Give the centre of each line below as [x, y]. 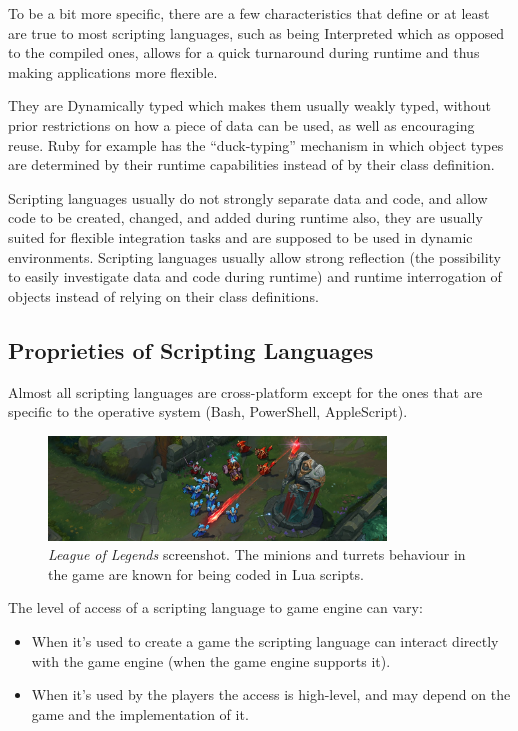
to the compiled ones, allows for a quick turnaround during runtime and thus [244, 52]
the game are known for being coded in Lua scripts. [206, 573]
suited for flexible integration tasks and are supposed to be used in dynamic [240, 236]
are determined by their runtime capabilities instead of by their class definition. [251, 164]
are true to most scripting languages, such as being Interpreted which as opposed [256, 32]
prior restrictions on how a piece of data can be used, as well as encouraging [241, 124]
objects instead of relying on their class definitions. [163, 295]
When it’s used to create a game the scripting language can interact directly [265, 641]
